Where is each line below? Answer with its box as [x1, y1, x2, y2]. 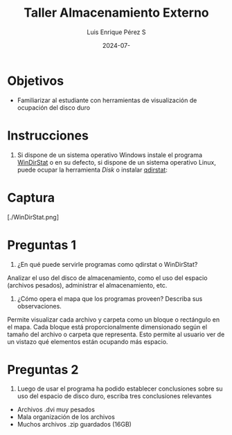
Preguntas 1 [7, 237, 77, 253]
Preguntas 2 [7, 361, 79, 377]
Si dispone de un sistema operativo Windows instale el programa [17, 151, 203, 159]
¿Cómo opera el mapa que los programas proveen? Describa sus [17, 294, 203, 303]
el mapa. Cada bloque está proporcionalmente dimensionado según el [7, 322, 208, 331]
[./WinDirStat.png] [7, 213, 60, 221]
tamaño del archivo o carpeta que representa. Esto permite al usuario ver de [7, 330, 225, 338]
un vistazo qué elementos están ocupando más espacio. [7, 337, 168, 345]
